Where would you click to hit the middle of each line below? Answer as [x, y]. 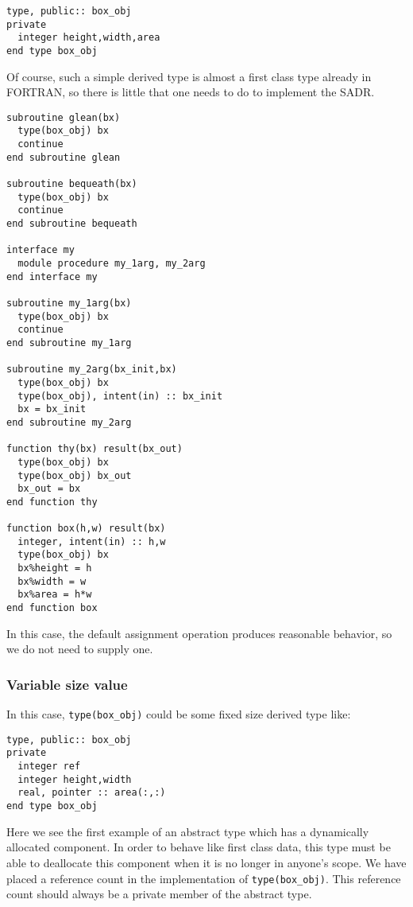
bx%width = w [52, 581]
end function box [52, 608]
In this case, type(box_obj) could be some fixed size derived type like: [179, 714]
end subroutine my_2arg [69, 422]
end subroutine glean [64, 157]
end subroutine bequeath [72, 224]
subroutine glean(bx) [64, 117]
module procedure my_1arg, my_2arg [112, 264]
